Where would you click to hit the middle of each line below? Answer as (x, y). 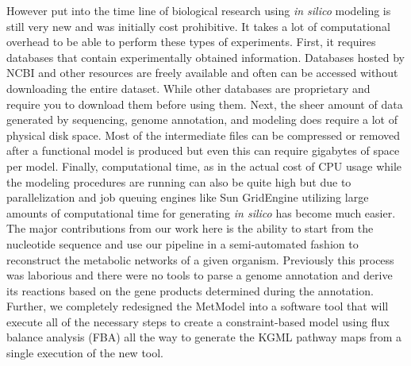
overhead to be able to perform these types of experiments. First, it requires (191, 42)
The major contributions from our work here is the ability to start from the (190, 228)
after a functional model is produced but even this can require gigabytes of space (203, 150)
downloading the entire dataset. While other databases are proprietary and (188, 88)
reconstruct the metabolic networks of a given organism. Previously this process (200, 259)
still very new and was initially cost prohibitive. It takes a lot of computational (198, 26)
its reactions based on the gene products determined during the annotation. (190, 290)
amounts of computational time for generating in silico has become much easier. (201, 212)
